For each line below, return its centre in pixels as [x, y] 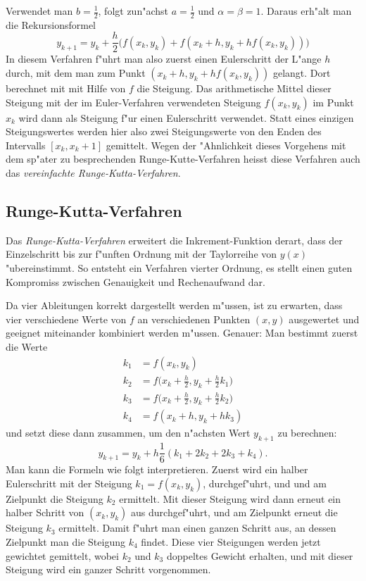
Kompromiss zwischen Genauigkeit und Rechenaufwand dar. [135, 281]
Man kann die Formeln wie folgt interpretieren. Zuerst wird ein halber [157, 469]
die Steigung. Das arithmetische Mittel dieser [234, 88]
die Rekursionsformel [51, 24]
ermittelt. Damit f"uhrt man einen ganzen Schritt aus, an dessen [197, 528]
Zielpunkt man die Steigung [65, 541]
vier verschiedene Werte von [66, 319]
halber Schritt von [45, 512]
